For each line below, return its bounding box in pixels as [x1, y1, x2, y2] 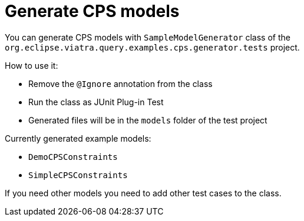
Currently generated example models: [5, 133, 151, 143]
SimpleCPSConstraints [28, 170, 128, 180]
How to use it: [5, 60, 58, 71]
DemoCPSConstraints [28, 152, 118, 162]
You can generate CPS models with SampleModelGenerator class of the [5, 32, 290, 42]
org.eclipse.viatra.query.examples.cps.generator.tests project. [5, 42, 300, 52]
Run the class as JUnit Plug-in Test [28, 96, 164, 107]
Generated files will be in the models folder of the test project [28, 115, 267, 125]
